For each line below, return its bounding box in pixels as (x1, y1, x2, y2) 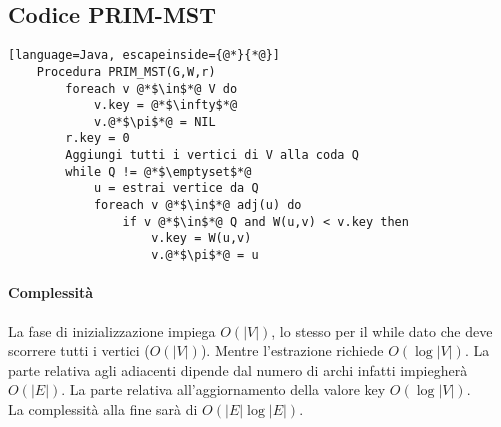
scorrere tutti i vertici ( (8, 340, 150, 361)
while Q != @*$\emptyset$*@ (65, 164, 252, 179)
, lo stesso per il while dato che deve (271, 320, 493, 341)
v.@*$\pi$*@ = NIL (93, 114, 216, 129)
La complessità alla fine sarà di (8, 398, 198, 419)
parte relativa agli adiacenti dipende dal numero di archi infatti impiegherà (8, 359, 468, 380)
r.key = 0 (65, 131, 130, 146)
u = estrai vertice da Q (93, 181, 259, 196)
